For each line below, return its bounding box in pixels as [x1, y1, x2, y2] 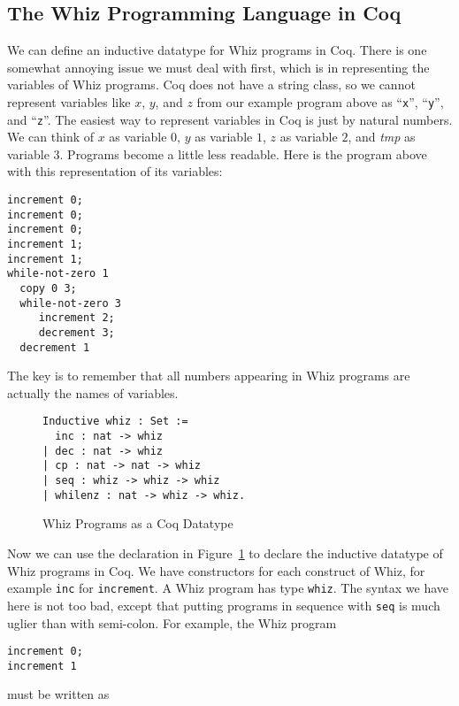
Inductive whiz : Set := [42, 415, 188, 428]
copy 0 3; [19, 282, 77, 295]
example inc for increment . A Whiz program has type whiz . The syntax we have [7, 579, 449, 597]
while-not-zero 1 [7, 267, 109, 280]
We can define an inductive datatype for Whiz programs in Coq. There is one [7, 41, 427, 59]
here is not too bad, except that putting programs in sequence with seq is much [7, 595, 440, 614]
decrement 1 [19, 341, 90, 354]
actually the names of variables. [7, 383, 179, 402]
